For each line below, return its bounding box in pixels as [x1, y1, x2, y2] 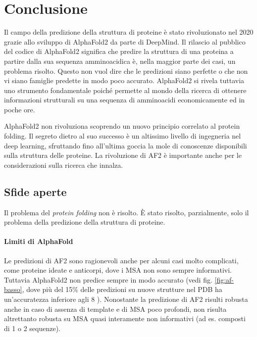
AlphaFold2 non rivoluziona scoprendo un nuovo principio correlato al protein [4, 121, 240, 131]
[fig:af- [214, 274, 234, 285]
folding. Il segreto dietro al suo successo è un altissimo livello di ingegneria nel [4, 131, 241, 141]
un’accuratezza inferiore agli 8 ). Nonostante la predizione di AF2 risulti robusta [4, 294, 248, 304]
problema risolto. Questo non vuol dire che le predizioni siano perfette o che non [4, 65, 248, 76]
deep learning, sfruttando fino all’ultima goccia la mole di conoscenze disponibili [4, 140, 247, 150]
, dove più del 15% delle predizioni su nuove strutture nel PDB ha [22, 284, 222, 294]
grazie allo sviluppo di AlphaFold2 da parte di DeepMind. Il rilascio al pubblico [4, 36, 246, 47]
